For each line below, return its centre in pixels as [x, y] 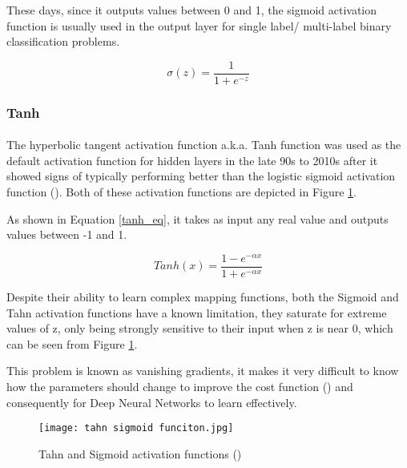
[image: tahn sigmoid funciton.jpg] [136, 428]
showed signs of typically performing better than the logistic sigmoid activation [201, 176]
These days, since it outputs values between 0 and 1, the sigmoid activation [192, 10]
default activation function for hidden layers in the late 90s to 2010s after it [192, 160]
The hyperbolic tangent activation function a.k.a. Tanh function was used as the [204, 145]
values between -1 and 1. [67, 234]
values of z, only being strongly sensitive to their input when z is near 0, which [200, 328]
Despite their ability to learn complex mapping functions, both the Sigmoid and [203, 296]
